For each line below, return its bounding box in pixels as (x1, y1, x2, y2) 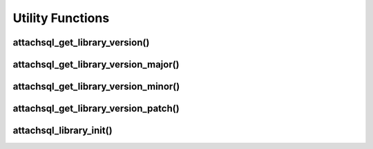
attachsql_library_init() (12, 125, 113, 137)
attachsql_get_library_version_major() (12, 59, 180, 70)
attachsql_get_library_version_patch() (12, 103, 180, 115)
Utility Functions (12, 10, 110, 26)
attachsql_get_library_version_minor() (12, 81, 180, 92)
